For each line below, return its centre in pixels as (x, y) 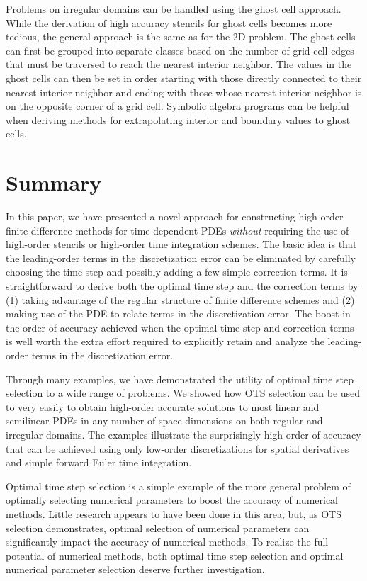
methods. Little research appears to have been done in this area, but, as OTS (174, 513)
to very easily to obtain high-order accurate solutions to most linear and (163, 406)
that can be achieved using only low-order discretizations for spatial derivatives (177, 448)
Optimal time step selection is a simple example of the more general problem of (178, 486)
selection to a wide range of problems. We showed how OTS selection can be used (183, 393)
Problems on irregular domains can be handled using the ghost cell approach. (174, 9)
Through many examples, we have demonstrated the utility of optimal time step (180, 379)
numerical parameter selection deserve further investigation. (135, 569)
